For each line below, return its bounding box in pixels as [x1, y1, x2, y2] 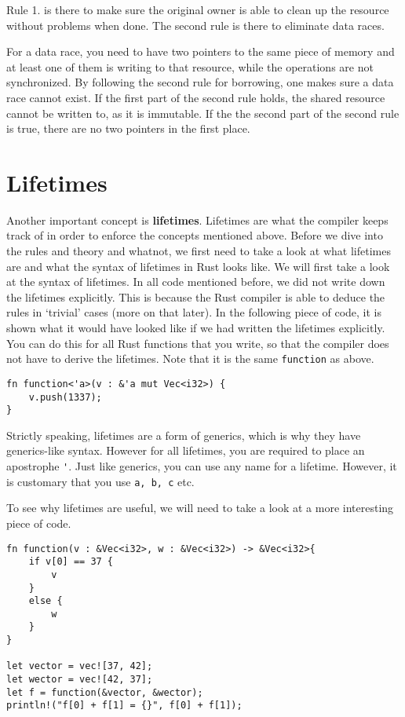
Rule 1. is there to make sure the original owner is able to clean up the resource [6, 2, 389, 17]
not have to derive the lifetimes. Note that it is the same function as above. [6, 350, 374, 367]
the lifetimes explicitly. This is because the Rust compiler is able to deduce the [6, 288, 385, 305]
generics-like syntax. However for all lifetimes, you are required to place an [6, 442, 365, 459]
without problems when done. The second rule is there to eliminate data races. [6, 16, 385, 33]
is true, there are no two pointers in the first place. [6, 120, 250, 137]
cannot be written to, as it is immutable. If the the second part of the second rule [6, 104, 400, 121]
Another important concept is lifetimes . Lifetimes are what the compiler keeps [6, 211, 389, 228]
